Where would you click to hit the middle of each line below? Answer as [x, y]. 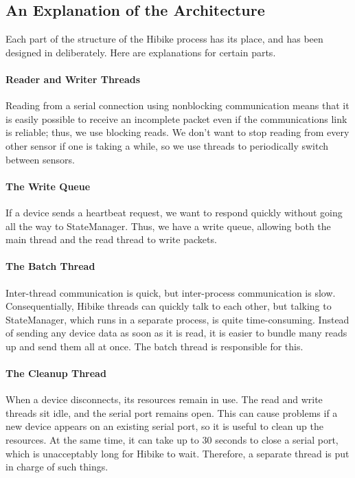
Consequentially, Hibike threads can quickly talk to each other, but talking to [169, 306]
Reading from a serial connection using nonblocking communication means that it [177, 105]
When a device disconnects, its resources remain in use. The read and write [164, 399]
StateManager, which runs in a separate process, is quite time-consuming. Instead [177, 319]
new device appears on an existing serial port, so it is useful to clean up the [164, 426]
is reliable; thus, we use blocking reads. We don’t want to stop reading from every [177, 132]
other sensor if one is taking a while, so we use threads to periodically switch [167, 145]
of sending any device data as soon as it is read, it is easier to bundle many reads [176, 333]
